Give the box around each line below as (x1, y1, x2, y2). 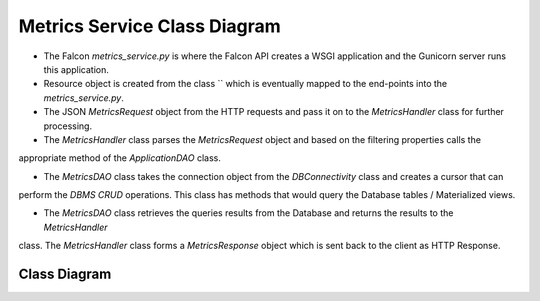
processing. (43, 120, 93, 132)
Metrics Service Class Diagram (18, 15, 282, 37)
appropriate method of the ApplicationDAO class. (18, 152, 222, 164)
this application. (43, 63, 110, 75)
